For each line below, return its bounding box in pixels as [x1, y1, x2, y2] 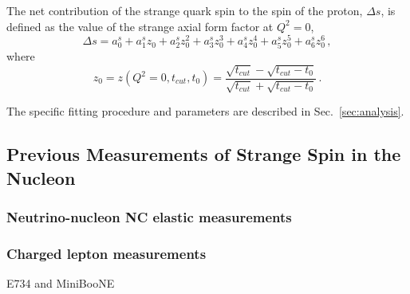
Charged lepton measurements [6, 243, 207, 263]
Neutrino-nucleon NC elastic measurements [6, 207, 292, 227]
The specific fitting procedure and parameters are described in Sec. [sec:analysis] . [6, 103, 404, 120]
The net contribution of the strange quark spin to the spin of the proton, [6, 2, 363, 18]
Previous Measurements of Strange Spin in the [6, 142, 401, 167]
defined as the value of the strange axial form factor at [6, 18, 274, 34]
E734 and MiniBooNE [6, 275, 115, 292]
